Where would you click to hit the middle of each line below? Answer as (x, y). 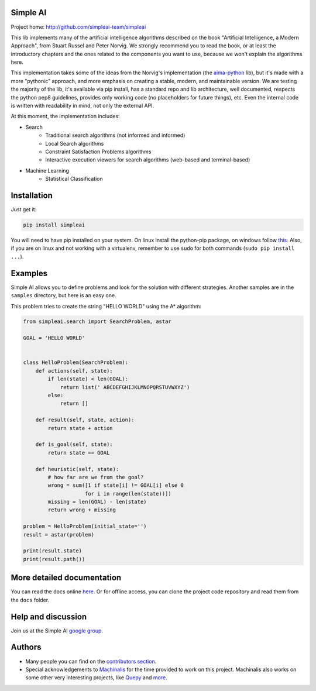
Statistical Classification (74, 179)
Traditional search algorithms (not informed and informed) (115, 135)
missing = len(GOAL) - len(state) (97, 502)
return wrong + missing (82, 510)
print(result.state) (52, 551)
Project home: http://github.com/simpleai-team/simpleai (78, 27)
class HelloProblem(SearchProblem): (76, 362)
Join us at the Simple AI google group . (57, 630)
